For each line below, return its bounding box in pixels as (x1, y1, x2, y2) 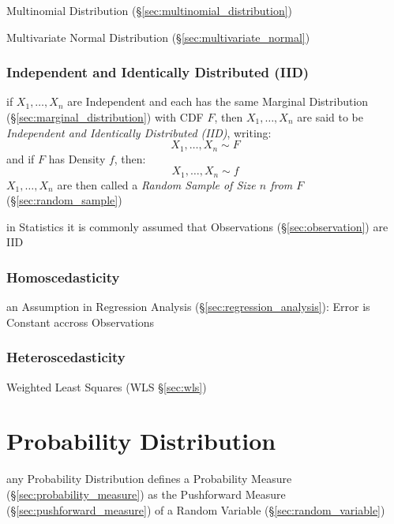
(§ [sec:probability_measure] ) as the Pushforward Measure (6, 486, 286, 502)
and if (6, 150, 35, 167)
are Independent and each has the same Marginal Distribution (67, 93, 369, 110)
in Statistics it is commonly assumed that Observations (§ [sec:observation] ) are (6, 218, 388, 234)
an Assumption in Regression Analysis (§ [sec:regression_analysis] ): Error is (6, 298, 370, 315)
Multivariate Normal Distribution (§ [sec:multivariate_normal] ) (6, 28, 310, 45)
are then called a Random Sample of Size (57, 176, 256, 193)
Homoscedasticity (6, 267, 120, 286)
